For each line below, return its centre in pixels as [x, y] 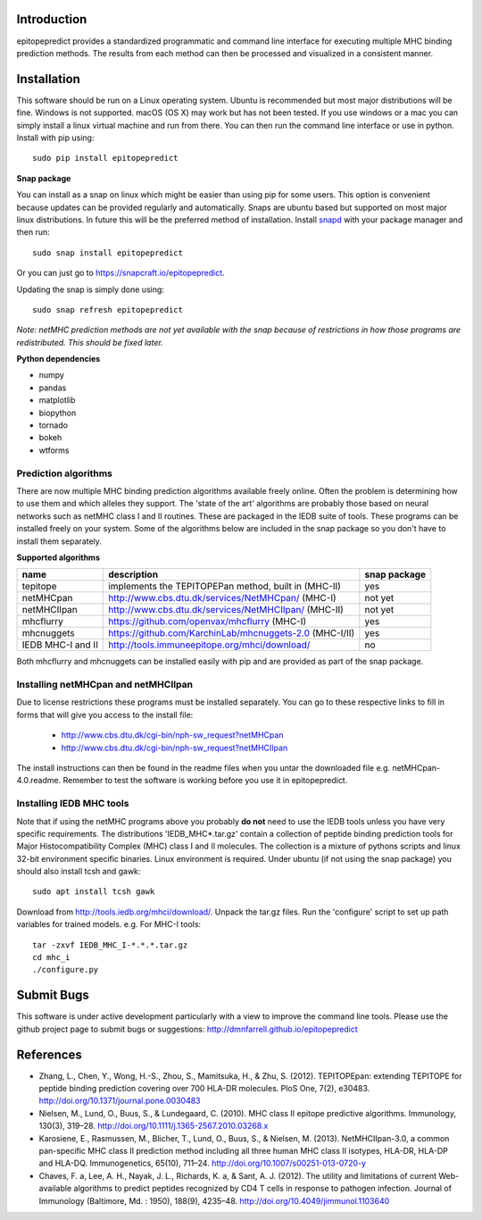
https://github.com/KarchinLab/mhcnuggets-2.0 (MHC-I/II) [232, 633]
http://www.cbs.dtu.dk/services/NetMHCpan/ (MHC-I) [222, 598]
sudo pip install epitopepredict [105, 158]
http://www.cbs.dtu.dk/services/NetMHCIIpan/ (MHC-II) [226, 610]
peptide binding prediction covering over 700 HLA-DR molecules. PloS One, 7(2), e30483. [204, 1089]
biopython [58, 413]
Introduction [52, 19]
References [49, 1054]
